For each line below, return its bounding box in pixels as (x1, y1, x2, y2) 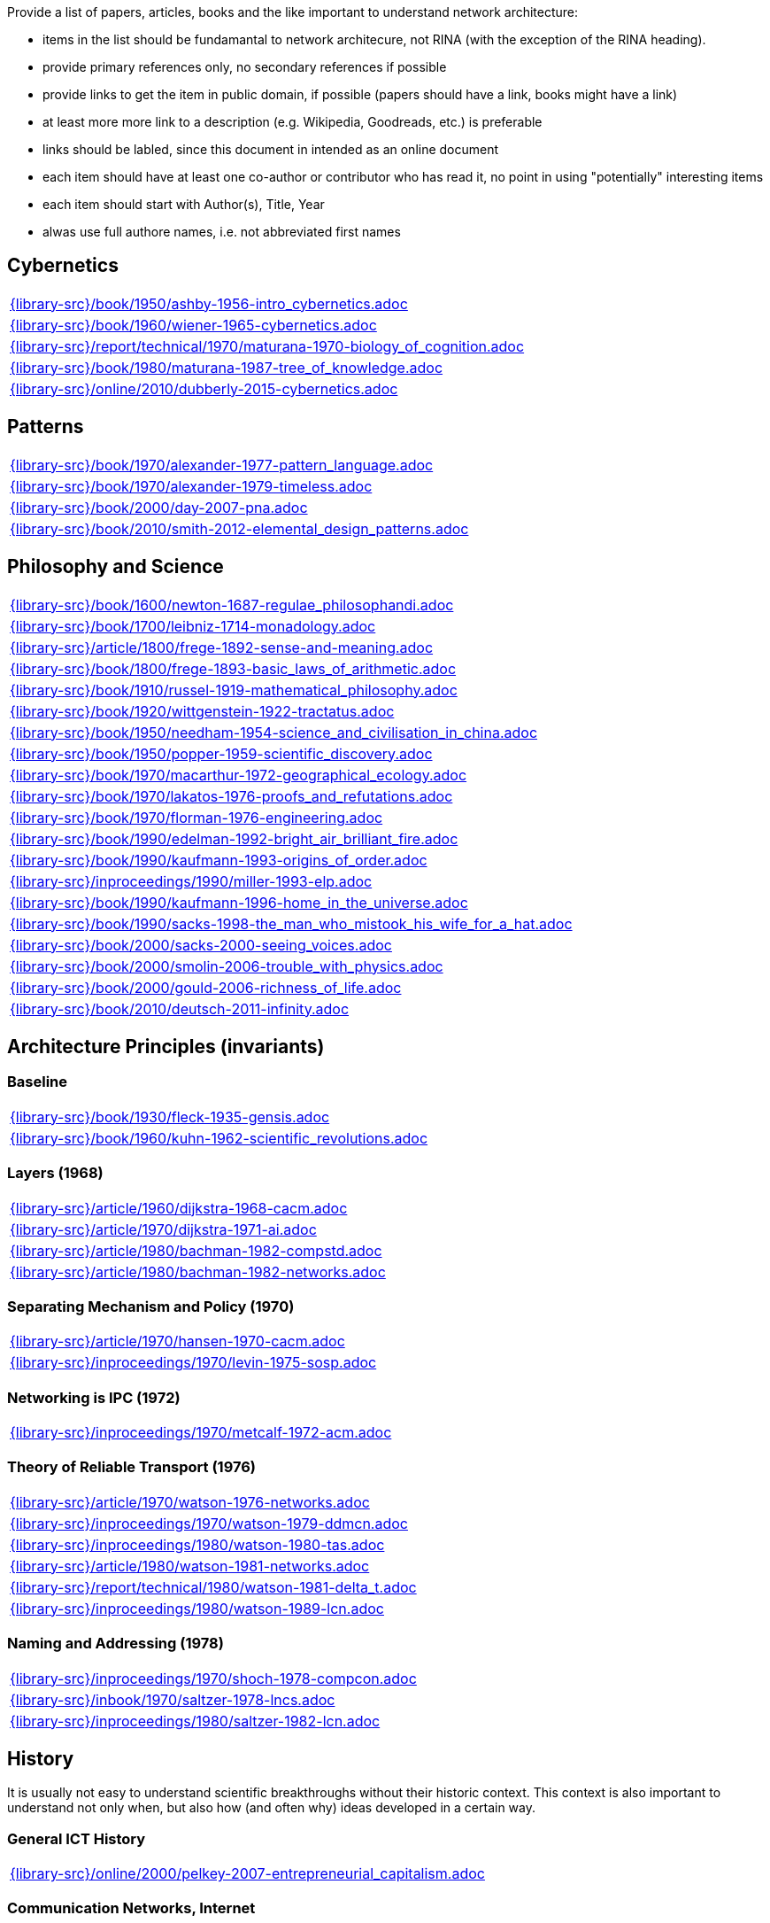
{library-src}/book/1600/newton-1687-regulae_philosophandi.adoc (10, 595, 454, 614)
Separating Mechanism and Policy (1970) (7, 1297, 295, 1315)
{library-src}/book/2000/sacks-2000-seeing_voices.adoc (10, 935, 392, 954)
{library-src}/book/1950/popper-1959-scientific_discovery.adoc (10, 744, 433, 763)
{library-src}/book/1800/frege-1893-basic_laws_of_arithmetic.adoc (10, 659, 457, 678)
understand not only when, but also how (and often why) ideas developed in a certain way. (7, 1800, 536, 1816)
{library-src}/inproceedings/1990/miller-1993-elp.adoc (10, 872, 373, 890)
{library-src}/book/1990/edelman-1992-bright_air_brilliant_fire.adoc (10, 829, 458, 848)
